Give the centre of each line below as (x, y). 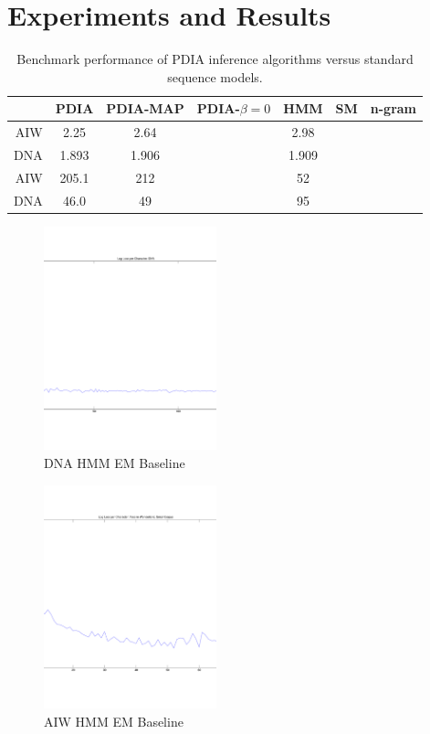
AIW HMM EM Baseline (114, 721)
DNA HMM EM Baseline (115, 463)
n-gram (393, 108)
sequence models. (215, 76)
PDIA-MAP (145, 108)
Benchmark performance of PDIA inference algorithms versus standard (215, 59)
